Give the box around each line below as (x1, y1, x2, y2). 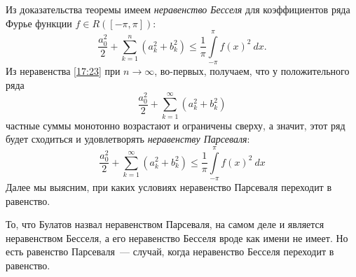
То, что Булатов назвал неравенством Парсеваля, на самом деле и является (6, 217, 324, 232)
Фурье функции (6, 15, 72, 30)
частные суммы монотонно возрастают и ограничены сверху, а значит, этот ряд (6, 118, 345, 132)
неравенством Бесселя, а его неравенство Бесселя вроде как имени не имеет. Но (6, 230, 348, 245)
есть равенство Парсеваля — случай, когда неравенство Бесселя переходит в (6, 244, 334, 259)
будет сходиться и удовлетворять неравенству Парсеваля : (6, 132, 250, 146)
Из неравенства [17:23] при (6, 64, 121, 78)
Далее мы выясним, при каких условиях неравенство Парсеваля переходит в (6, 179, 332, 194)
